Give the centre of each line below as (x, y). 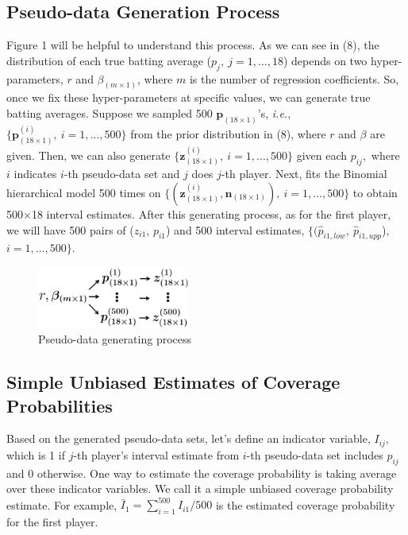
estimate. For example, (62, 504)
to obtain (375, 192)
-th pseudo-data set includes (315, 454)
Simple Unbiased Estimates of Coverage (173, 382)
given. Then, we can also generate (89, 155)
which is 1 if (36, 454)
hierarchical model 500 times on (84, 192)
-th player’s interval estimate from (156, 454)
